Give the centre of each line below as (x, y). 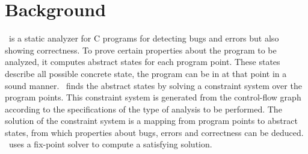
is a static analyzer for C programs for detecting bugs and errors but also (144, 38)
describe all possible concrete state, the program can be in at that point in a (146, 73)
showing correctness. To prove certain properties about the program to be (141, 50)
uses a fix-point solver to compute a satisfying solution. (110, 144)
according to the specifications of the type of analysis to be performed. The (143, 109)
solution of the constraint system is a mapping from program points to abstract (151, 121)
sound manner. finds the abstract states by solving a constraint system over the (153, 85)
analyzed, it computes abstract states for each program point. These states (143, 62)
